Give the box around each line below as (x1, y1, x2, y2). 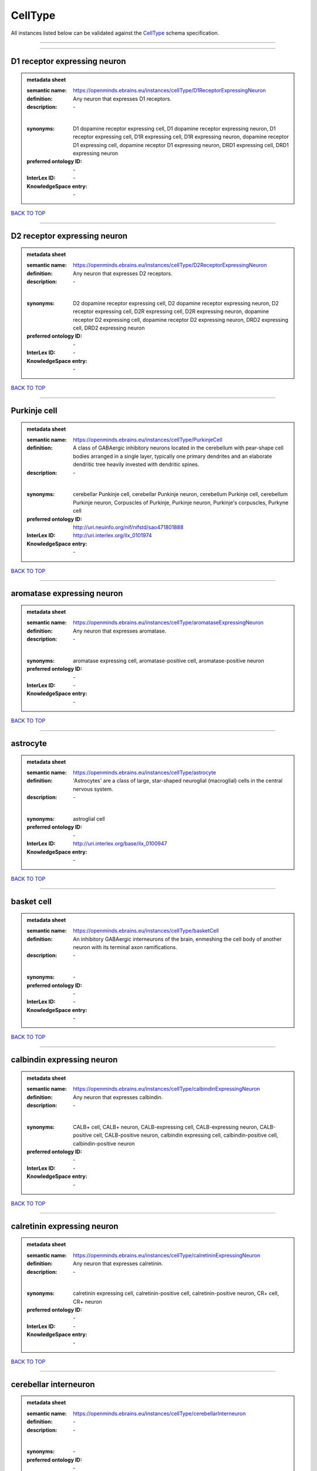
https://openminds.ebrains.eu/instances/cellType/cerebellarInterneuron (73, 1410, 246, 1417)
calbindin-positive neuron (73, 1140, 135, 1147)
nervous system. (73, 786, 114, 793)
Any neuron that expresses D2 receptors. (73, 269, 173, 277)
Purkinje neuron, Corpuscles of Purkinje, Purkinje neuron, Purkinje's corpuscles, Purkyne (73, 499, 289, 506)
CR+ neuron (73, 1298, 102, 1305)
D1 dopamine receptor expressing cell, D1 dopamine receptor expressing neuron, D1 (73, 125, 276, 132)
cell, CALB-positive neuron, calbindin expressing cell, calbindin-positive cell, (93, 1131, 278, 1139)
